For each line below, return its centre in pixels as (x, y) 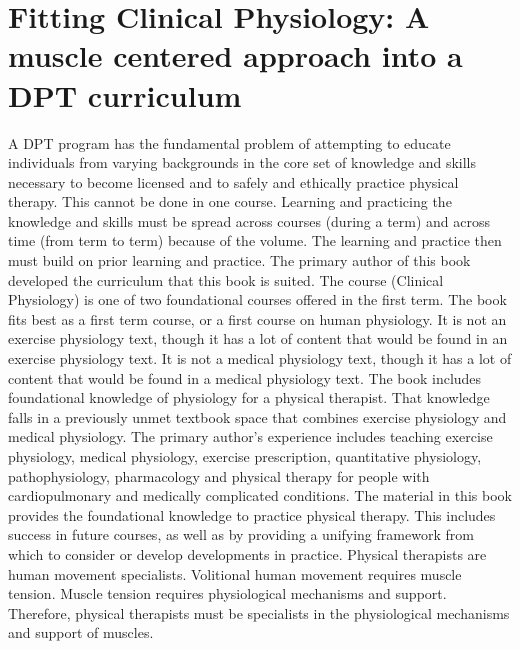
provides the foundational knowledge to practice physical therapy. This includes (252, 514)
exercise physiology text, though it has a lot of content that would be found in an (258, 338)
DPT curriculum (125, 94)
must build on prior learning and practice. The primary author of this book (239, 260)
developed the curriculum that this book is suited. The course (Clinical (226, 279)
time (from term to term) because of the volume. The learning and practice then (255, 240)
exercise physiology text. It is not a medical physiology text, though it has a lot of (260, 358)
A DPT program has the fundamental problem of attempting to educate (229, 142)
